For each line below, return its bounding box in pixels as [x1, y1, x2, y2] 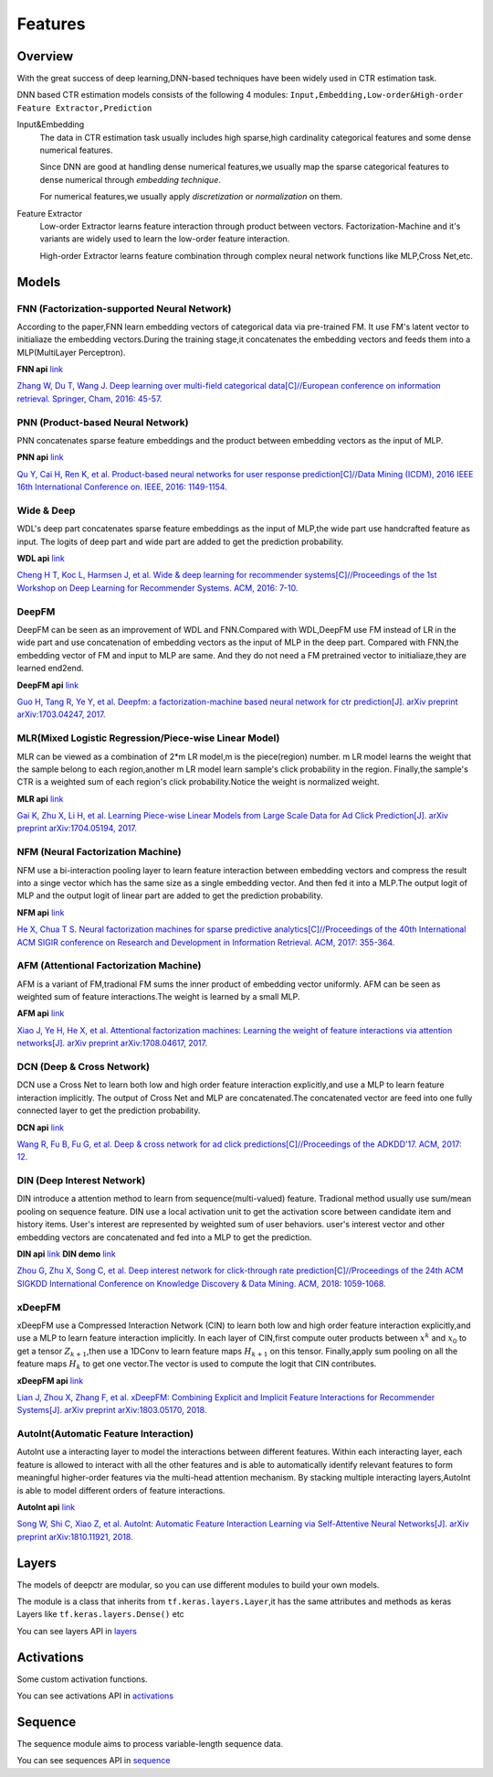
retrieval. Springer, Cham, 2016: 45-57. [16, 393, 163, 404]
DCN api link [16, 1121, 64, 1133]
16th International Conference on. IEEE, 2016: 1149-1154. [16, 481, 227, 493]
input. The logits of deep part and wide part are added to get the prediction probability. [16, 536, 344, 547]
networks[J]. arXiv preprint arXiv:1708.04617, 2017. [16, 1038, 208, 1049]
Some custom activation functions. [16, 1674, 148, 1685]
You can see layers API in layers [16, 1625, 137, 1636]
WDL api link [16, 553, 66, 564]
